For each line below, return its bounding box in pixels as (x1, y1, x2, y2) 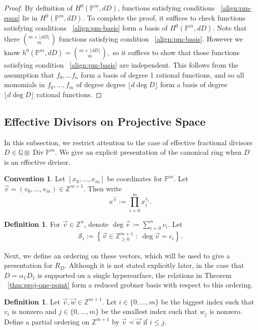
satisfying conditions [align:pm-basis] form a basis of (4, 23, 168, 33)
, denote (84, 218, 109, 229)
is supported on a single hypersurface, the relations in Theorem (37, 269, 232, 280)
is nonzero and (12, 306, 57, 316)
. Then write (83, 183, 122, 193)
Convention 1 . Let (4, 173, 66, 184)
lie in (22, 13, 38, 23)
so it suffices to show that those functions (112, 47, 240, 57)
